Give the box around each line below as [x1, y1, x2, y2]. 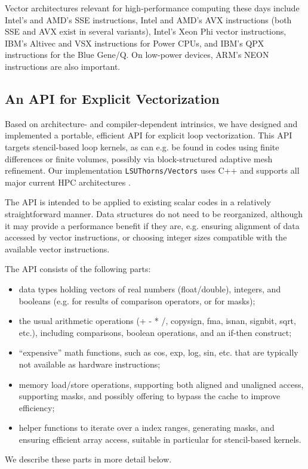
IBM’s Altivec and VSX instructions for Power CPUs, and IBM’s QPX [5, 36, 264, 49]
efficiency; [19, 401, 55, 414]
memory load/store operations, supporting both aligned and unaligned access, [19, 378, 304, 390]
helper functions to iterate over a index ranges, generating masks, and [19, 421, 275, 434]
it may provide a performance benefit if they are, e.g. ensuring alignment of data [5, 219, 300, 232]
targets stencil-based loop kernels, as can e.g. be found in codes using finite [5, 140, 279, 153]
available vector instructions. [5, 242, 110, 255]
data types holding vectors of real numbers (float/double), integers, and [19, 282, 281, 295]
